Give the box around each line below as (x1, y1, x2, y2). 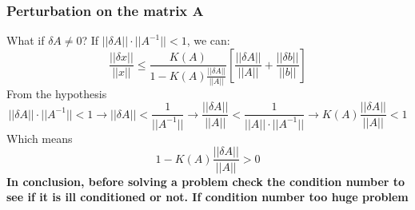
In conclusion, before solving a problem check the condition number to (6, 172, 405, 189)
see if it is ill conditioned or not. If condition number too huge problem (6, 188, 409, 205)
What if (6, 32, 45, 49)
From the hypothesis (6, 85, 107, 101)
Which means (6, 129, 73, 146)
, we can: (186, 32, 230, 49)
